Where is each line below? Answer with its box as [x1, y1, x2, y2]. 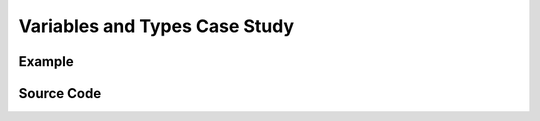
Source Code [18, 85, 102, 102]
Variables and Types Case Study [18, 15, 295, 37]
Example [18, 53, 74, 70]
